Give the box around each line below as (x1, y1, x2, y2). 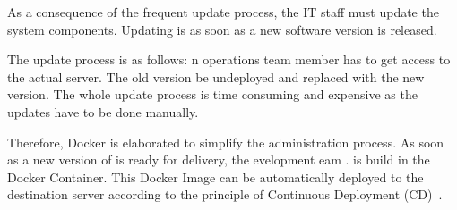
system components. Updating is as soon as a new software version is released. (7, 20, 437, 38)
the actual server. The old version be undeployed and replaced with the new (7, 67, 425, 86)
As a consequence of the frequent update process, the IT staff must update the (7, 3, 439, 21)
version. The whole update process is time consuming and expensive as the (7, 85, 418, 104)
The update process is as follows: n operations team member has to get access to (7, 50, 451, 69)
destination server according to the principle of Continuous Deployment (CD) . (7, 185, 443, 204)
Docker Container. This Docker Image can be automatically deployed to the (7, 167, 424, 186)
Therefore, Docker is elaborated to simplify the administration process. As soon (7, 132, 444, 151)
